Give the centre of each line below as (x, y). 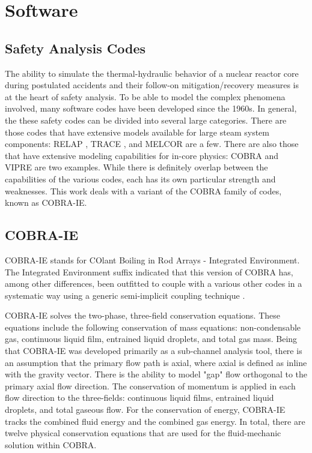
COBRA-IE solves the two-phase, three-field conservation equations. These (143, 315)
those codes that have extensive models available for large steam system (137, 132)
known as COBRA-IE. (46, 202)
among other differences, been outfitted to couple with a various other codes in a (154, 283)
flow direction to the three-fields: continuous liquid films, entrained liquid (139, 397)
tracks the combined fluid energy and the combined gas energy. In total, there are (155, 421)
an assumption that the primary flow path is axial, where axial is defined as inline (156, 362)
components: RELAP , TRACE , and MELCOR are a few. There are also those (152, 144)
